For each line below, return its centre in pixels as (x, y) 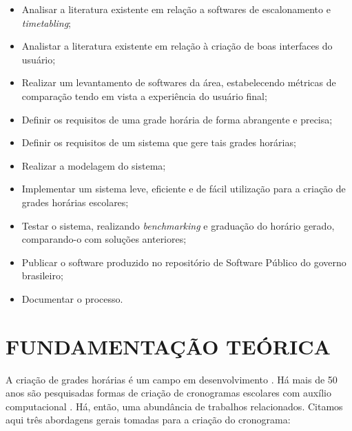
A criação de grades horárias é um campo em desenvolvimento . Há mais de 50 (172, 379)
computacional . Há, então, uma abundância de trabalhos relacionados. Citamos (174, 406)
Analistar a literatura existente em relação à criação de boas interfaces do (177, 46)
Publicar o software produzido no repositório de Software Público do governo (184, 262)
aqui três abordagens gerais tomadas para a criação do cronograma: (148, 420)
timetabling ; (46, 22)
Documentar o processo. (72, 298)
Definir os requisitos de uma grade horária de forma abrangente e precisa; (177, 119)
